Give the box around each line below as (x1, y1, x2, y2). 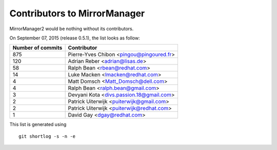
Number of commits (12, 44, 63, 51)
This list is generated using (9, 121, 67, 127)
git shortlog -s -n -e (18, 133, 76, 139)
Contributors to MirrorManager (9, 8, 145, 19)
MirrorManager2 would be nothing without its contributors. (9, 26, 134, 32)
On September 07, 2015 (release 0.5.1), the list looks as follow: (9, 35, 141, 41)
